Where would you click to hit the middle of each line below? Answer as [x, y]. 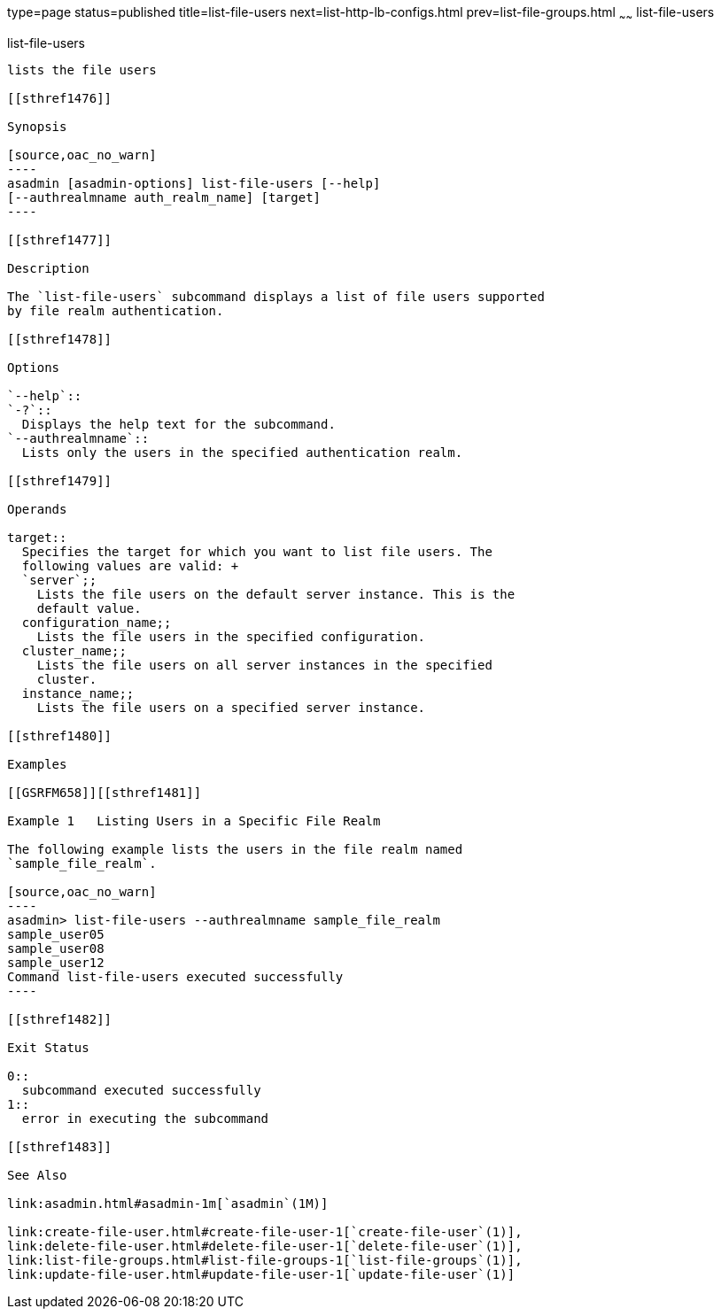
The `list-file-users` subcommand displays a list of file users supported [276, 296]
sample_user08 [56, 948]
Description [48, 268]
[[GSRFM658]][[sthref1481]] [105, 792]
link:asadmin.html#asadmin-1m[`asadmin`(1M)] [168, 1203]
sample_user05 [56, 934]
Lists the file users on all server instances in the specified [264, 665]
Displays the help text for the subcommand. [178, 424]
